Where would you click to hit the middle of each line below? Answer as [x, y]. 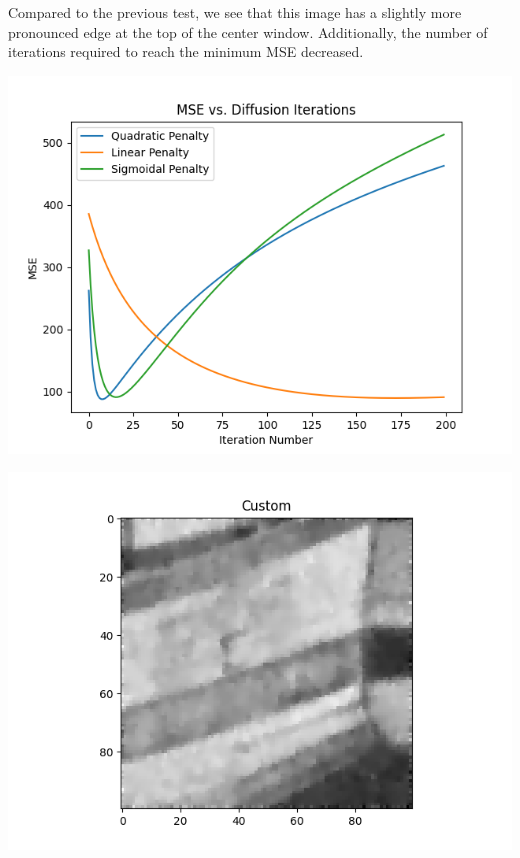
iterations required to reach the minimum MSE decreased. [186, 51]
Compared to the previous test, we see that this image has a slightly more [235, 12]
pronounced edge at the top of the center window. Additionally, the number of [248, 31]
